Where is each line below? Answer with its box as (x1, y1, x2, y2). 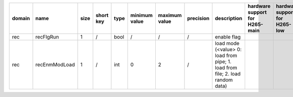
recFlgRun (35, 34, 59, 40)
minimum (130, 12, 153, 19)
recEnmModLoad (35, 61, 75, 68)
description (215, 15, 243, 21)
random (215, 77, 233, 83)
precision (187, 15, 210, 21)
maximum (158, 12, 182, 19)
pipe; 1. (215, 58, 231, 65)
